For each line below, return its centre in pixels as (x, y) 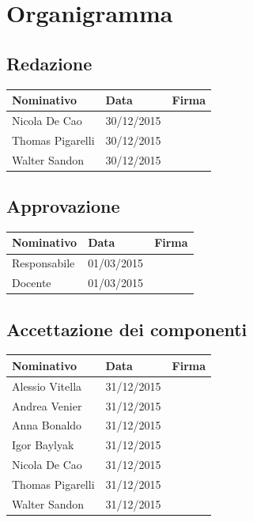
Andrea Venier (47, 405)
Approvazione (63, 206)
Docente (32, 283)
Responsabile (43, 263)
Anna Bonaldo (47, 425)
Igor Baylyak (43, 445)
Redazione (49, 63)
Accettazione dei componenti (127, 329)
